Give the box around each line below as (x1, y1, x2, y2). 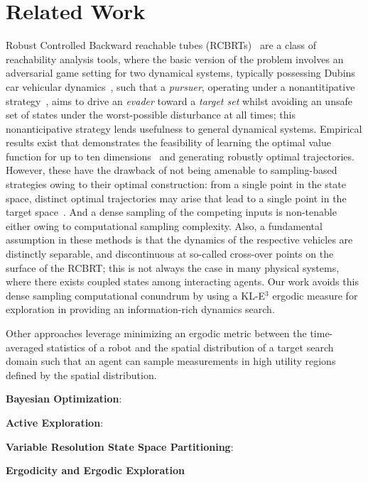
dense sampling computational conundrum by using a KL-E (6, 287, 266, 302)
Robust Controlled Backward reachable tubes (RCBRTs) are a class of (6, 38, 317, 53)
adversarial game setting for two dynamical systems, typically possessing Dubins (6, 65, 355, 80)
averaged (6, 339, 44, 354)
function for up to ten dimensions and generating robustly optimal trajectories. (6, 148, 355, 163)
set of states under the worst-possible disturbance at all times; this (6, 107, 296, 122)
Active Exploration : (6, 415, 104, 429)
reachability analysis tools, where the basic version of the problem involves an (6, 51, 344, 66)
